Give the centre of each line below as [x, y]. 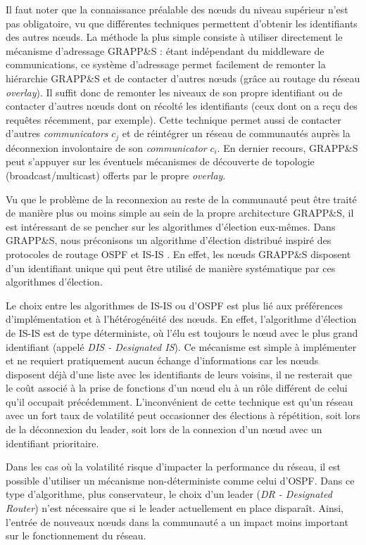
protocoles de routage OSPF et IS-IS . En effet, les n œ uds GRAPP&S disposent [178, 254]
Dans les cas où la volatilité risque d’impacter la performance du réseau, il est [173, 467]
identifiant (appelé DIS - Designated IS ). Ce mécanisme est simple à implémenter [181, 346]
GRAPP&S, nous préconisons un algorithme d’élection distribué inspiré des [169, 240]
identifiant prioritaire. [52, 443]
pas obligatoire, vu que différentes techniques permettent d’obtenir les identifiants [182, 23]
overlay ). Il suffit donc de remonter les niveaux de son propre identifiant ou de [174, 92]
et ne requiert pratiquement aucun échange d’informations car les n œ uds [162, 360]
